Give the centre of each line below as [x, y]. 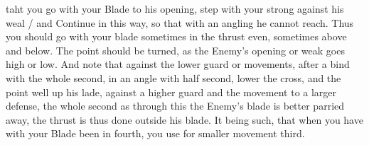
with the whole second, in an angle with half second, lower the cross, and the [173, 77]
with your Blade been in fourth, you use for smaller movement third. [155, 133]
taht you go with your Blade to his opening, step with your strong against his [175, 8]
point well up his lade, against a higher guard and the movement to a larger [171, 92]
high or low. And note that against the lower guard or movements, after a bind [178, 64]
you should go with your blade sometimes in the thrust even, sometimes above [176, 36]
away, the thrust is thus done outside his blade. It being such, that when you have [184, 119]
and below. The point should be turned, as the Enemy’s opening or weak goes [175, 50]
